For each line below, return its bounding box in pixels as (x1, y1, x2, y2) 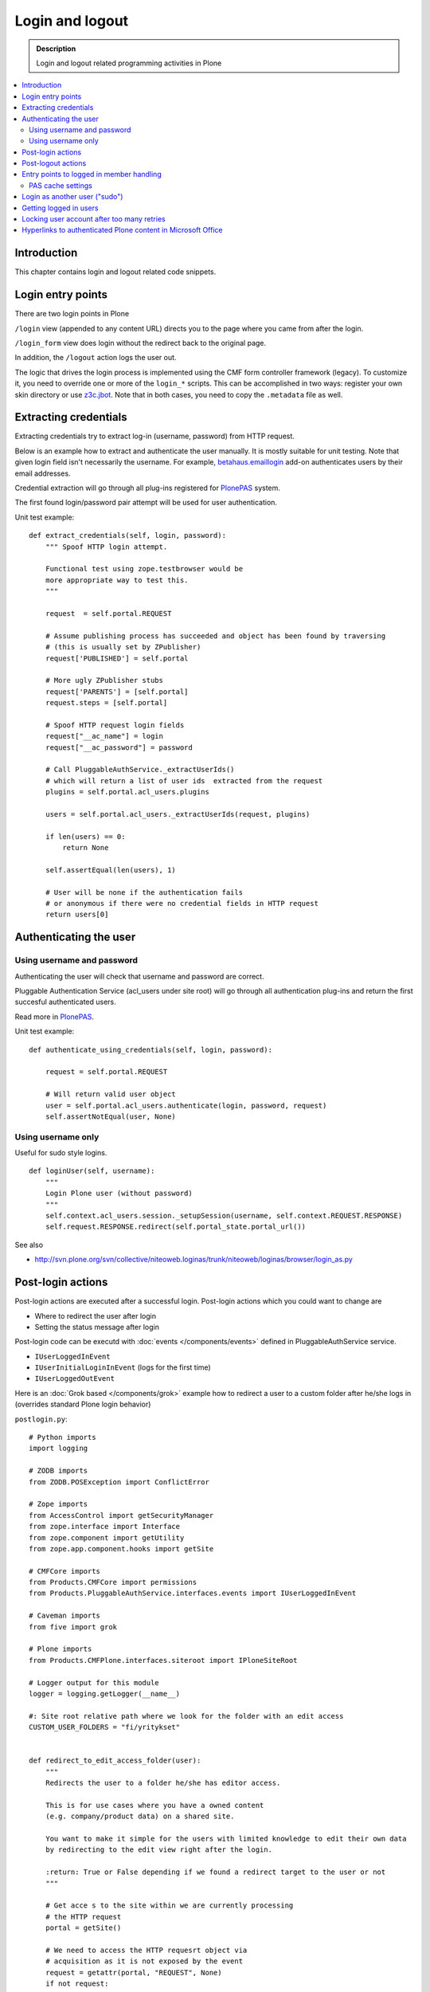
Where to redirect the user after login (34, 1311, 157, 1320)
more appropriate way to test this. (45, 575, 189, 585)
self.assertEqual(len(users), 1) (45, 865, 177, 874)
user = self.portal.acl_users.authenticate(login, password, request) (45, 1100, 327, 1110)
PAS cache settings (29, 180, 93, 190)
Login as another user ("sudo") (21, 192, 123, 202)
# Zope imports (29, 1500, 88, 1509)
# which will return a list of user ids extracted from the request (45, 776, 323, 785)
